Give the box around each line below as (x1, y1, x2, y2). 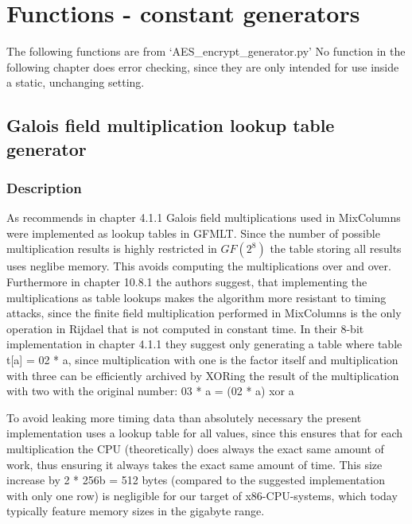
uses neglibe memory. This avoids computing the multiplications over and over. (6, 258, 391, 274)
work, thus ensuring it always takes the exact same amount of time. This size (6, 456, 383, 472)
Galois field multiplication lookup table (6, 113, 335, 138)
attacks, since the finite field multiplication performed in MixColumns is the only (6, 305, 402, 321)
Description (6, 178, 82, 197)
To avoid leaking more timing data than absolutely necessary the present (6, 409, 362, 425)
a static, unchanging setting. (6, 74, 145, 91)
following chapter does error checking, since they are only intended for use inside (6, 58, 399, 75)
